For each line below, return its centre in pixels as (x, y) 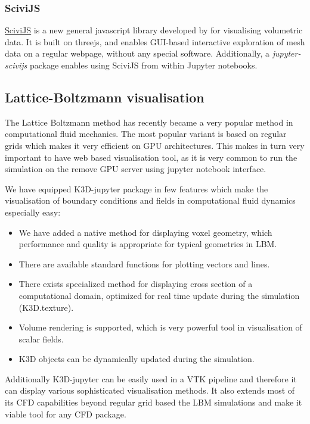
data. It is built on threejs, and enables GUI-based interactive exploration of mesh (155, 41)
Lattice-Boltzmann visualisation (105, 97)
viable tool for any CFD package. (66, 414)
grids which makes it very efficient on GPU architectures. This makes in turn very (155, 145)
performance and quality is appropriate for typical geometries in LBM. (148, 244)
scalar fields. (41, 339)
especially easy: (33, 212)
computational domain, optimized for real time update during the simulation (159, 295)
